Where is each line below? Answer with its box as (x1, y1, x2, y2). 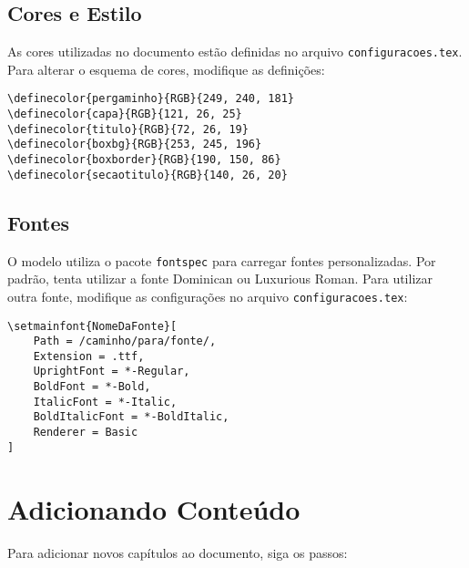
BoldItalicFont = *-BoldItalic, (33, 410, 229, 424)
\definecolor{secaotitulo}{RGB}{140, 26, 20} (7, 168, 288, 181)
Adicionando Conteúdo (7, 490, 301, 527)
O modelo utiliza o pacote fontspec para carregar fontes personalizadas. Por (7, 251, 436, 270)
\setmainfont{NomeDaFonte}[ (7, 319, 178, 333)
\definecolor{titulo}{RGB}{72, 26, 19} (7, 122, 249, 136)
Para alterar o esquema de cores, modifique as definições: (7, 59, 325, 78)
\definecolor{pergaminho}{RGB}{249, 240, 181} (7, 92, 294, 106)
